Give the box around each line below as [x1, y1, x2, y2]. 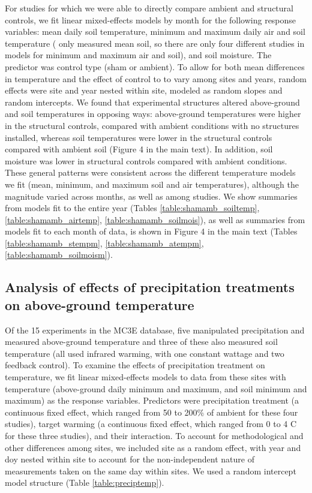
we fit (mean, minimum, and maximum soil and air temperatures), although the [5, 178, 299, 190]
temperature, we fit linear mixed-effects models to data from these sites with [5, 371, 286, 383]
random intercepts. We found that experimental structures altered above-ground [5, 95, 300, 108]
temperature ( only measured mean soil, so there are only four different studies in [5, 37, 305, 49]
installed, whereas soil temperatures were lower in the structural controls [5, 131, 272, 143]
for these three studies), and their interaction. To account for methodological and [5, 429, 304, 441]
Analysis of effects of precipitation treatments [5, 278, 295, 296]
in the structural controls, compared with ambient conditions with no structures [5, 119, 299, 131]
